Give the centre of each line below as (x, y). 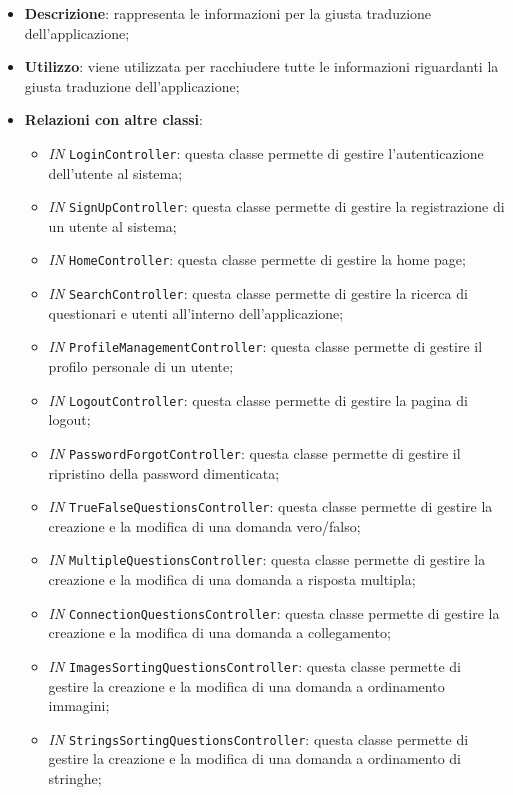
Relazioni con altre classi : (113, 119)
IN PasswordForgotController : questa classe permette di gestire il (254, 452)
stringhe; (75, 777)
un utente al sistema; (112, 225)
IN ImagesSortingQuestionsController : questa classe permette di (254, 665)
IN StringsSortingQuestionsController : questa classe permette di (258, 738)
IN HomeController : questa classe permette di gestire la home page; (257, 259)
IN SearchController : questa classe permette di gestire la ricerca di (258, 293)
